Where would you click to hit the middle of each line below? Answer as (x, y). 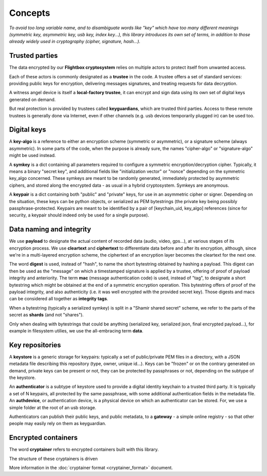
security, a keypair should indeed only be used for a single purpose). (79, 215)
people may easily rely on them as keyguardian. (58, 423)
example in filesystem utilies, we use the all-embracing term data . (76, 331)
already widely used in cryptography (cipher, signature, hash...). (75, 42)
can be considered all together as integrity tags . (59, 299)
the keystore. (22, 378)
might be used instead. (33, 156)
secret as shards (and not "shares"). (46, 315)
